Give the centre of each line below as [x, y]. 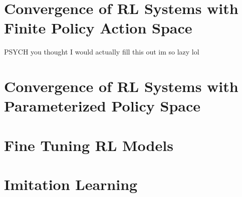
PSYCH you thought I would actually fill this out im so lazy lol [102, 52]
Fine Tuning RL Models [89, 145]
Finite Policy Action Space [98, 28]
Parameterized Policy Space [102, 106]
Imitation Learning [71, 184]
